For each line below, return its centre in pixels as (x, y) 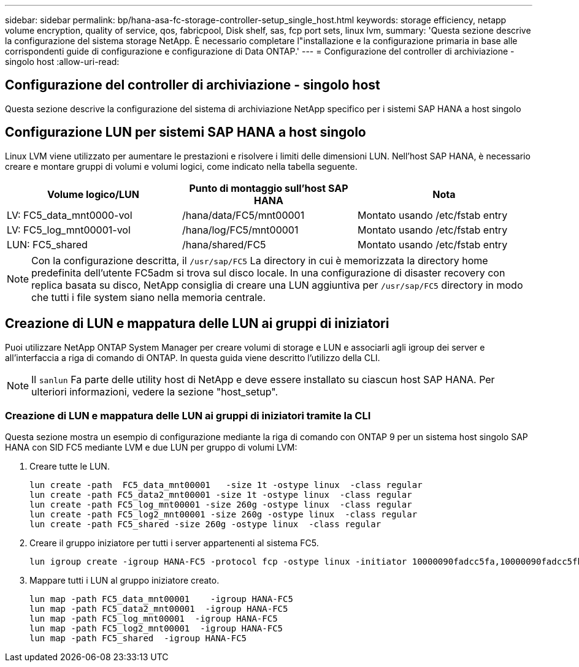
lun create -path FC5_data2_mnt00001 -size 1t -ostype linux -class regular (221, 495)
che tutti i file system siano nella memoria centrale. (149, 297)
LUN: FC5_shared (47, 244)
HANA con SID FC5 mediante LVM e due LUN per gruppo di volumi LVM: (151, 448)
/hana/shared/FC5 (224, 244)
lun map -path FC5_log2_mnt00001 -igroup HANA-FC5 (156, 629)
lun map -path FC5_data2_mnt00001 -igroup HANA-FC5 (159, 609)
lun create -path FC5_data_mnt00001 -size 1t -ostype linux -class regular (226, 485)
